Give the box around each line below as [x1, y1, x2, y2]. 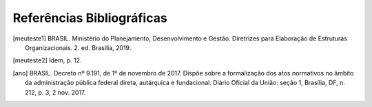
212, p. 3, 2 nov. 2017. [25, 88, 86, 96]
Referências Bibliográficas [12, 10, 168, 25]
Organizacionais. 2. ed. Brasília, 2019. [25, 43, 132, 51]
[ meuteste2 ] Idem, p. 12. [12, 56, 82, 64]
